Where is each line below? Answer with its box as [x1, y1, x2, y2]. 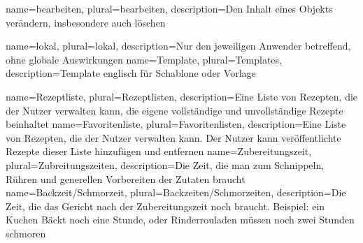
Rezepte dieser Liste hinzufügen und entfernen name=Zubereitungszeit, [6, 144, 312, 159]
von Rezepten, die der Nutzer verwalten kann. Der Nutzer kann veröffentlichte [6, 130, 341, 145]
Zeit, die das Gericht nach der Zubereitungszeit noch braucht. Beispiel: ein [6, 198, 325, 213]
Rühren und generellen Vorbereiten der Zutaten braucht [6, 171, 245, 186]
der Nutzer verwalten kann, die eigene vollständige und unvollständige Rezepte [6, 103, 343, 117]
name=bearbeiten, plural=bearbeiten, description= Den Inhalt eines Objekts [6, 1, 333, 15]
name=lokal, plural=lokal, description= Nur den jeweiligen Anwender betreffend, [6, 38, 351, 53]
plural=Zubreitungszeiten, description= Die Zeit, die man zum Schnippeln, [6, 157, 325, 172]
